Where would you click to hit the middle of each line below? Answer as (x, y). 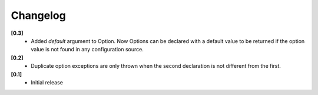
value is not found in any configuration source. (87, 50)
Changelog (38, 15)
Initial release (47, 82)
